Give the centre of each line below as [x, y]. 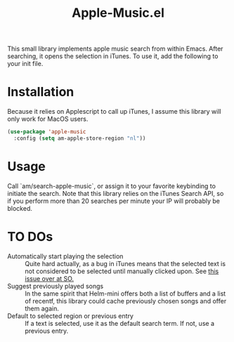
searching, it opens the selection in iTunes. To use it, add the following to [113, 56]
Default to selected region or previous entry [70, 316]
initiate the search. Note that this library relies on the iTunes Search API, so [116, 193]
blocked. [20, 208]
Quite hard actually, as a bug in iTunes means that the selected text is [125, 263]
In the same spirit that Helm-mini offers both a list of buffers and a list [125, 294]
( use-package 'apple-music [47, 132]
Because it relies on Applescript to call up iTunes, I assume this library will [114, 112]
